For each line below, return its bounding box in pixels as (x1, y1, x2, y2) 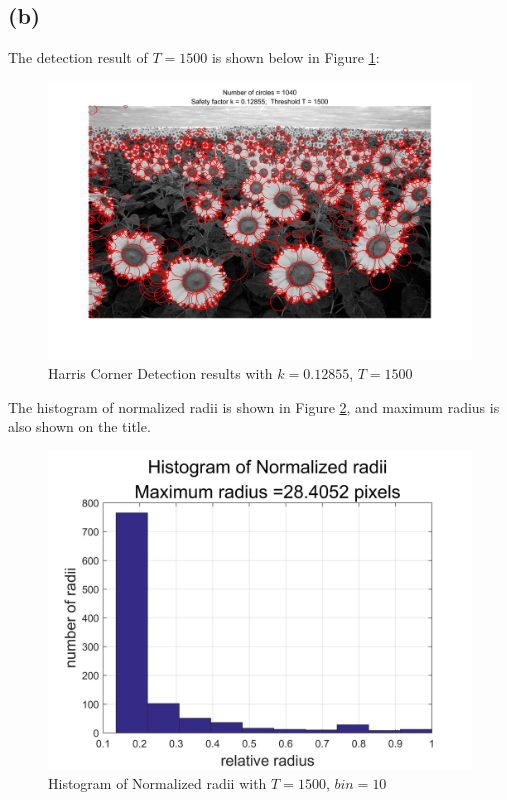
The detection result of (8, 47, 148, 68)
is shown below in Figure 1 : (211, 47, 380, 68)
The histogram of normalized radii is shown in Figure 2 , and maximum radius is (8, 396, 500, 417)
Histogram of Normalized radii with (48, 772, 267, 793)
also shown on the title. (8, 416, 151, 437)
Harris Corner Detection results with (48, 363, 273, 384)
